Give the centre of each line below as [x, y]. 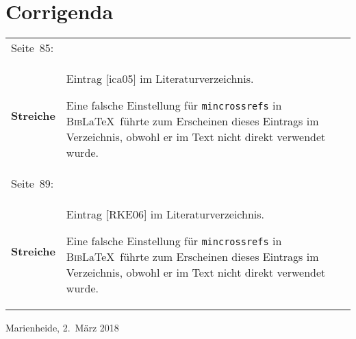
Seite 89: [33, 184]
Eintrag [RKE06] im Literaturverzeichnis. [165, 214]
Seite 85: [33, 48]
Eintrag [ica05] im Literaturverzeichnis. [160, 79]
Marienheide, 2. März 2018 [62, 328]
